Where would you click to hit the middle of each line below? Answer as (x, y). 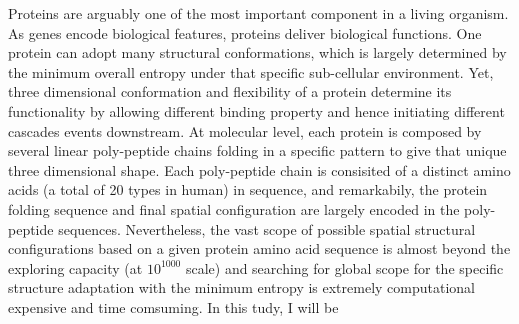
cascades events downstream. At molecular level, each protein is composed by (245, 130)
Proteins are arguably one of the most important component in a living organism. (258, 13)
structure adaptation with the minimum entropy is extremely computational (241, 287)
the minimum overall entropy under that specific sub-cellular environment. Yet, (251, 71)
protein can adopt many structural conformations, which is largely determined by (257, 52)
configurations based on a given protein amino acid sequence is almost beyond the (259, 248)
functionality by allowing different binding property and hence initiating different (256, 110)
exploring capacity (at (75, 267)
